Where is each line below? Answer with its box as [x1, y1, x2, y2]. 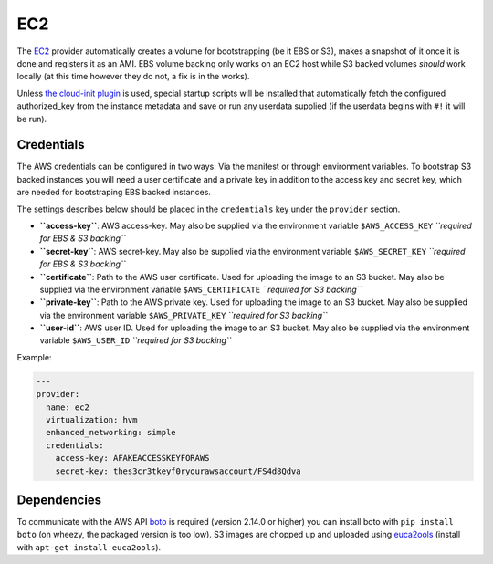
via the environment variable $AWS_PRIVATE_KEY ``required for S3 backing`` [39, 309, 328, 320]
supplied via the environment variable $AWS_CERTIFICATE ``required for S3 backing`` [39, 284, 362, 295]
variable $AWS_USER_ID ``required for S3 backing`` [39, 335, 232, 346]
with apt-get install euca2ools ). [16, 541, 162, 552]
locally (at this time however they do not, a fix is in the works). [16, 71, 250, 82]
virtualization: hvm [46, 415, 138, 425]
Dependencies [16, 493, 102, 507]
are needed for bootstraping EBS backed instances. [16, 187, 212, 198]
